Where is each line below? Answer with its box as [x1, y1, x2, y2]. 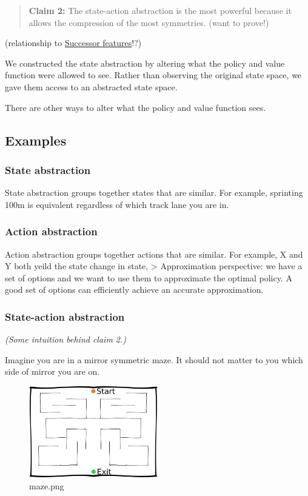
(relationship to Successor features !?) [5, 36, 142, 49]
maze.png [29, 479, 64, 492]
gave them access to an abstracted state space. [5, 80, 178, 93]
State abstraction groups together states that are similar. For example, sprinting [5, 186, 303, 199]
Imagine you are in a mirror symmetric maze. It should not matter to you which [5, 353, 303, 366]
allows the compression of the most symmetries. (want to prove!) [28, 16, 269, 28]
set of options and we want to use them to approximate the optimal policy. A [5, 271, 292, 284]
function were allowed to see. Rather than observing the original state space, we [5, 69, 302, 81]
